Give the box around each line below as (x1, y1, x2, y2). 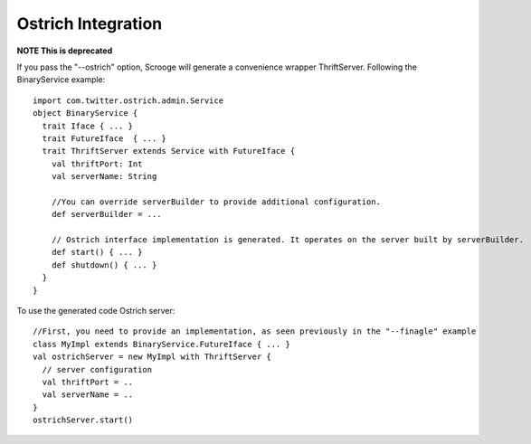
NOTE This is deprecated (16, 45, 113, 56)
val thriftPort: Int (51, 158, 143, 169)
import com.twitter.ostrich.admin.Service (33, 95, 224, 106)
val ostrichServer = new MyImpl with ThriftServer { (33, 352, 271, 362)
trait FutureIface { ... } (42, 133, 167, 144)
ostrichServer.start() (33, 415, 134, 425)
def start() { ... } (51, 247, 143, 258)
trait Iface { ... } (42, 120, 134, 131)
